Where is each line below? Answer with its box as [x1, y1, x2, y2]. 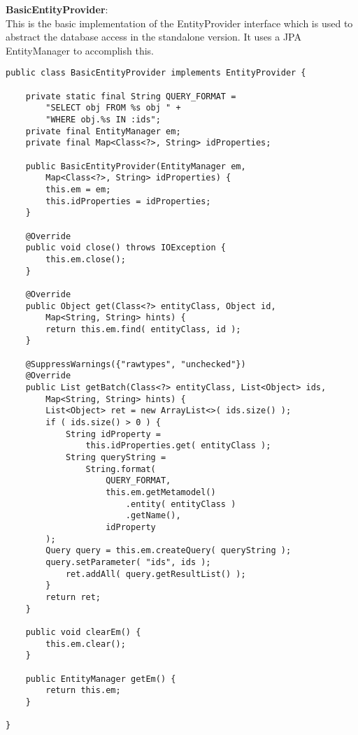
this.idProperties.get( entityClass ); [85, 441, 271, 451]
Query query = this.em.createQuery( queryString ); [45, 545, 292, 556]
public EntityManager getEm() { [25, 673, 176, 684]
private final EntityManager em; [25, 126, 181, 136]
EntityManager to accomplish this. [6, 43, 154, 57]
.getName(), [125, 511, 181, 521]
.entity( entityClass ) [125, 499, 236, 509]
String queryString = [65, 452, 166, 463]
